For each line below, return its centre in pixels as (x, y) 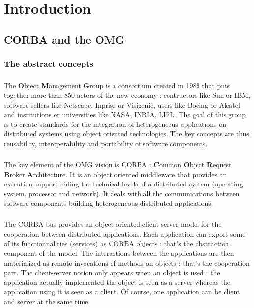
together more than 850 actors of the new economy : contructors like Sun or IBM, (127, 95)
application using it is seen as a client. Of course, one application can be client (122, 292)
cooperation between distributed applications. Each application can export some (125, 233)
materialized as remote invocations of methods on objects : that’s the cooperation (127, 262)
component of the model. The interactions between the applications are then (119, 253)
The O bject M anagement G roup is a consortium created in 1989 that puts (117, 85)
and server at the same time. (47, 301)
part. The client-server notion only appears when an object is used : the (112, 272)
